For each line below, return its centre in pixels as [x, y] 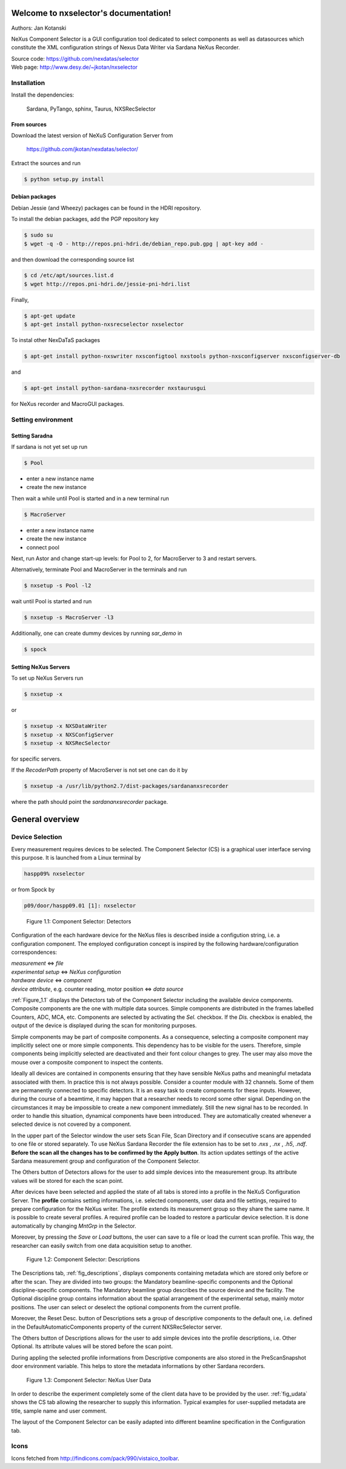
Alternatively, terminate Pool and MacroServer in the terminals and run [99, 570]
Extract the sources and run [46, 163]
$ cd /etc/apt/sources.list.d [69, 276]
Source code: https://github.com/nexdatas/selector [75, 58]
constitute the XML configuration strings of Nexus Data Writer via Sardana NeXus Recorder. [126, 47]
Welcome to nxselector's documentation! [91, 13]
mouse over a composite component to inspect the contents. [87, 1062]
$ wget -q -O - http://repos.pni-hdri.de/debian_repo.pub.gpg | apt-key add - [144, 244]
